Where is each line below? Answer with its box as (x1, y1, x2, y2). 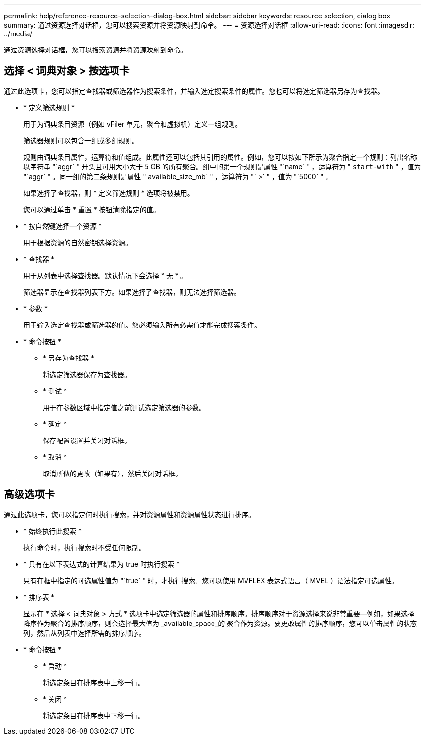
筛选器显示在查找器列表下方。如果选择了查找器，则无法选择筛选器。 (23, 287, 241, 296)
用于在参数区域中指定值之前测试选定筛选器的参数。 (43, 403, 206, 411)
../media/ (4, 30, 33, 38)
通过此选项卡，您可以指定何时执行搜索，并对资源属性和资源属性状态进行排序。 (4, 510, 255, 519)
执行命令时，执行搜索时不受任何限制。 (23, 543, 146, 552)
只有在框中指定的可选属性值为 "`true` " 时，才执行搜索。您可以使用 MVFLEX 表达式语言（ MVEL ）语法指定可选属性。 (23, 576, 399, 585)
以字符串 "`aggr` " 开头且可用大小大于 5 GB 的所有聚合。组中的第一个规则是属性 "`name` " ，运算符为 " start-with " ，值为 (23, 162, 421, 171)
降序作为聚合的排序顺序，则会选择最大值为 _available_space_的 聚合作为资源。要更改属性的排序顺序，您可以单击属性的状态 (23, 619, 417, 627)
